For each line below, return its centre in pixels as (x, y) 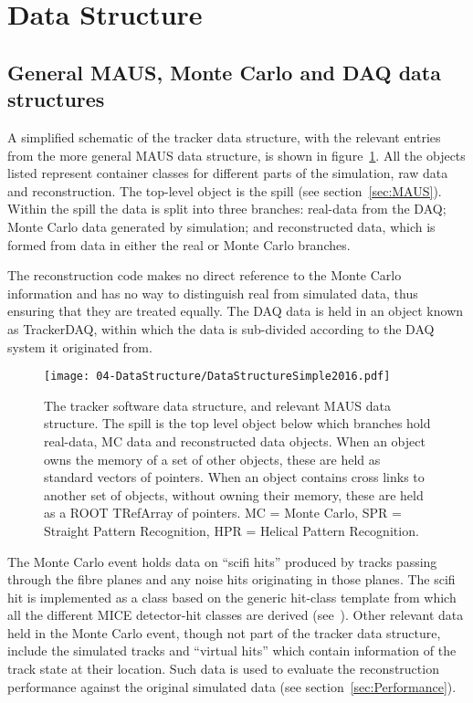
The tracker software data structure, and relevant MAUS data (217, 405)
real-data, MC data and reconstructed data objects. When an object (235, 441)
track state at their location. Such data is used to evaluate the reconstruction (223, 669)
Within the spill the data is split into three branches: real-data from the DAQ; (227, 209)
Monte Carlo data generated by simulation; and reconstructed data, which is (221, 226)
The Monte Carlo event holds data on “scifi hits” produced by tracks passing (222, 561)
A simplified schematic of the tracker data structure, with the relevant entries (224, 136)
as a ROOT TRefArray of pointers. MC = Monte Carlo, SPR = (223, 513)
